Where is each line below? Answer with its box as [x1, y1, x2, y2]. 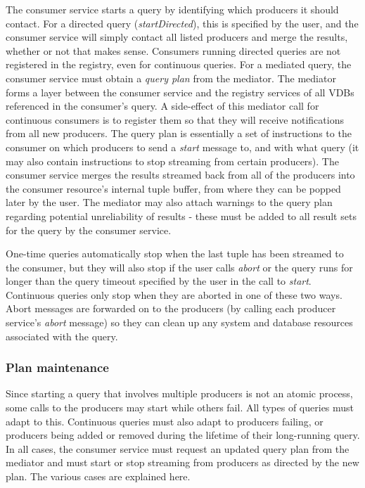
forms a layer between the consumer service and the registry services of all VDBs [6, 84, 354, 99]
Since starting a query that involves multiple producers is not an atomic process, [6, 386, 353, 401]
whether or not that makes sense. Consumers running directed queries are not [6, 43, 341, 58]
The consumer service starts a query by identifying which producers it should [6, 2, 339, 16]
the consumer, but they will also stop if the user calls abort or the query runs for [6, 259, 353, 274]
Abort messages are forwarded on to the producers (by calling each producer [6, 301, 336, 316]
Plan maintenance [6, 359, 109, 376]
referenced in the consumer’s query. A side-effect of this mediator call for [6, 98, 319, 113]
